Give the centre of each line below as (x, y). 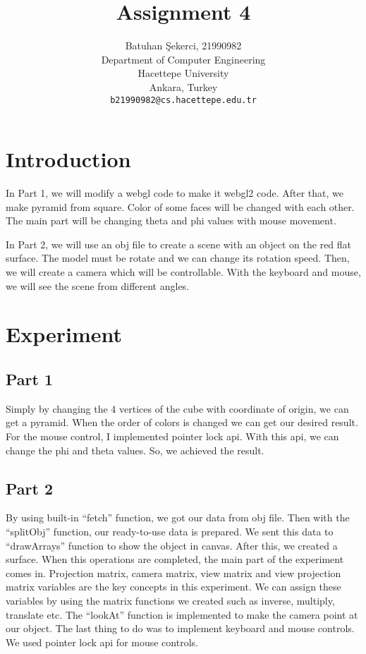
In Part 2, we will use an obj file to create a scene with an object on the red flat (179, 244)
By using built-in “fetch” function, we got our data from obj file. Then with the (178, 517)
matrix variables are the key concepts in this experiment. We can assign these (173, 587)
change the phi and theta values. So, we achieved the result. (135, 450)
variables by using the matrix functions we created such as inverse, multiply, (170, 600)
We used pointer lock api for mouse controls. (102, 642)
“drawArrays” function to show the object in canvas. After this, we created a (172, 545)
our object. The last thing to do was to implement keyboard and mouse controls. (180, 628)
